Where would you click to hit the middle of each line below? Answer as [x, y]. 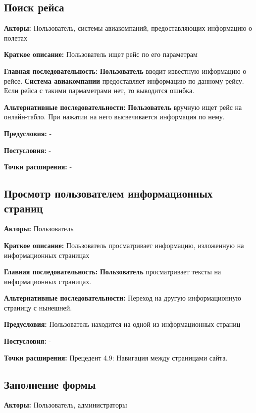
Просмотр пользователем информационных [108, 193]
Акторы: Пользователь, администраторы [66, 405]
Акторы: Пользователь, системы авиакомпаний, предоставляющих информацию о [128, 28]
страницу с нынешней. [38, 307]
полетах [16, 37]
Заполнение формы [50, 384]
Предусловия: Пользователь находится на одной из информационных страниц [122, 324]
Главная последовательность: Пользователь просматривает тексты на [113, 272]
